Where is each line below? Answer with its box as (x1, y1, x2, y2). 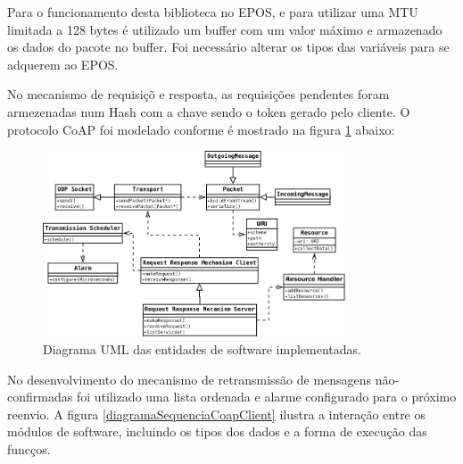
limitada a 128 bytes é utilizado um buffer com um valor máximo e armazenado (7, 20, 442, 38)
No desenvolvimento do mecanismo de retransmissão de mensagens (7, 369, 372, 388)
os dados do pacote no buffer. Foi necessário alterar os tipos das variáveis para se (7, 37, 450, 56)
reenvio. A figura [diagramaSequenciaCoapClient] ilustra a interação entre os (7, 404, 426, 423)
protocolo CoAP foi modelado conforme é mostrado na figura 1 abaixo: (7, 120, 395, 138)
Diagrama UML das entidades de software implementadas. (43, 339, 361, 358)
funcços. (7, 439, 51, 458)
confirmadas (7, 387, 73, 406)
